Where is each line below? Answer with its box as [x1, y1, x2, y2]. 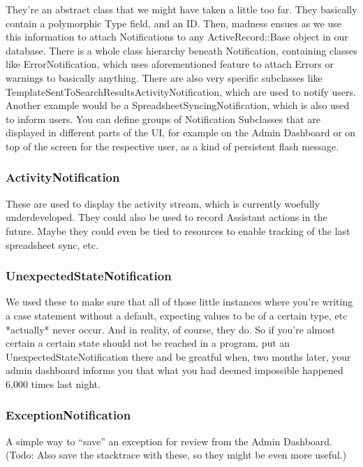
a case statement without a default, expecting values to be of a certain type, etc [6, 308, 348, 322]
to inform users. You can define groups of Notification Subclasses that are [6, 111, 320, 126]
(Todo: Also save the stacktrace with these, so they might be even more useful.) [6, 447, 347, 462]
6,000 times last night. [6, 376, 101, 391]
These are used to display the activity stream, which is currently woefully [6, 196, 320, 210]
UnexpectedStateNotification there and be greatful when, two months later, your [6, 349, 351, 364]
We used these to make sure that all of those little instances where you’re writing [6, 294, 353, 309]
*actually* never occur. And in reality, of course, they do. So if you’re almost [6, 322, 336, 336]
